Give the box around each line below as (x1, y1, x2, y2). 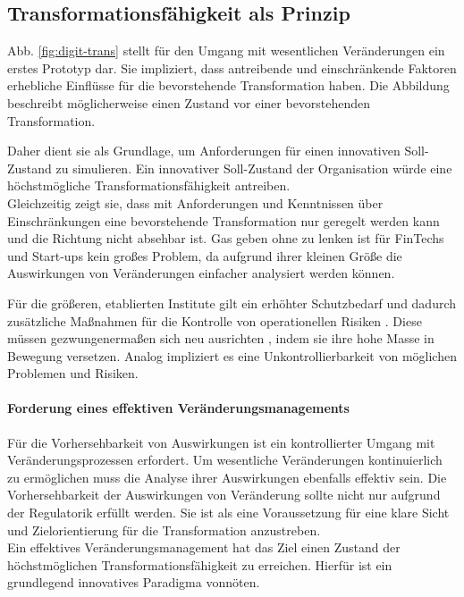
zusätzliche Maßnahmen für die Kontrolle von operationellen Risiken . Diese (7, 311, 422, 330)
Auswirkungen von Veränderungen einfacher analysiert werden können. (7, 264, 395, 282)
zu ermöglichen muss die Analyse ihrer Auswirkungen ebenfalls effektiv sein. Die (7, 467, 447, 486)
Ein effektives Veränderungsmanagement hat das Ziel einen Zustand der (7, 538, 401, 557)
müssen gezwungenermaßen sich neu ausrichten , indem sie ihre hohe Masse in (7, 329, 434, 348)
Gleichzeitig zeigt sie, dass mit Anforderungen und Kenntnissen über (7, 193, 384, 212)
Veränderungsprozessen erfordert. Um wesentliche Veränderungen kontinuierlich (7, 450, 443, 469)
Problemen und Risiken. (7, 364, 139, 383)
